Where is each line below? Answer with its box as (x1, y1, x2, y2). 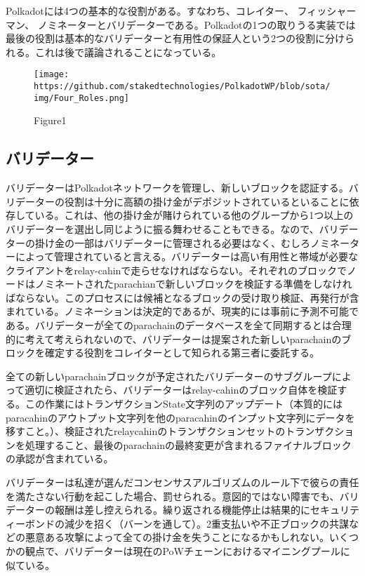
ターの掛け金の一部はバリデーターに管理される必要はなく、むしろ (6, 235, 310, 250)
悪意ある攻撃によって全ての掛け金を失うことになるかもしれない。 (25, 530, 329, 544)
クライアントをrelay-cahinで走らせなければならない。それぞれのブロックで (6, 262, 347, 277)
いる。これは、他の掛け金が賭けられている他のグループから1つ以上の (34, 208, 354, 222)
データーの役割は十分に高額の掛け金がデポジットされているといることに (15, 194, 350, 208)
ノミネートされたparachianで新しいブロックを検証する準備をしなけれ (34, 276, 352, 291)
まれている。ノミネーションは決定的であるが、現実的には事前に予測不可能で (6, 304, 359, 319)
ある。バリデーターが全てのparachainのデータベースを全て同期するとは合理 (6, 318, 352, 333)
